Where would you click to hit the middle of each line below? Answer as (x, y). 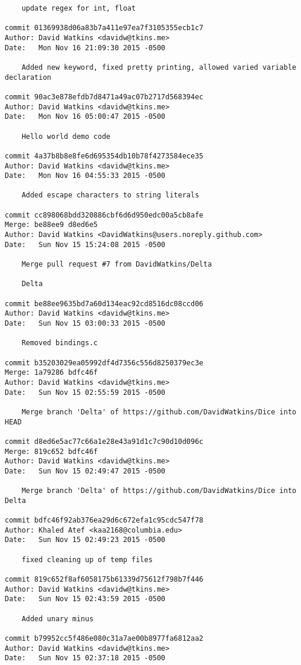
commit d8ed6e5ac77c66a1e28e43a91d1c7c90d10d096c (104, 441)
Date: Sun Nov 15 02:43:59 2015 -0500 (85, 599)
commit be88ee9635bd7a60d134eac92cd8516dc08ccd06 (104, 304)
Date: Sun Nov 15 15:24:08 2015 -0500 (85, 244)
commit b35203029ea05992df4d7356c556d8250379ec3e (104, 363)
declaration (28, 77)
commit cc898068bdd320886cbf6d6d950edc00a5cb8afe (104, 215)
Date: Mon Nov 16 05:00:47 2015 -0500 (85, 117)
